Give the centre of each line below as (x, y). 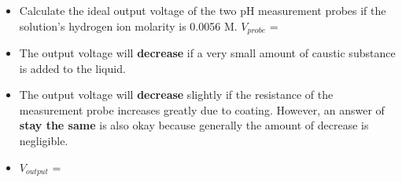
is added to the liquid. (72, 68)
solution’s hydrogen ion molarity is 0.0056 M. (128, 25)
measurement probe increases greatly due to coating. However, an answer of (202, 109)
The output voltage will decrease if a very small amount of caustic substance (207, 53)
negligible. (44, 141)
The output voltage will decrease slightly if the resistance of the (176, 95)
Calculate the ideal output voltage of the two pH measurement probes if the (203, 10)
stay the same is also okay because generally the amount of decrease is (194, 125)
